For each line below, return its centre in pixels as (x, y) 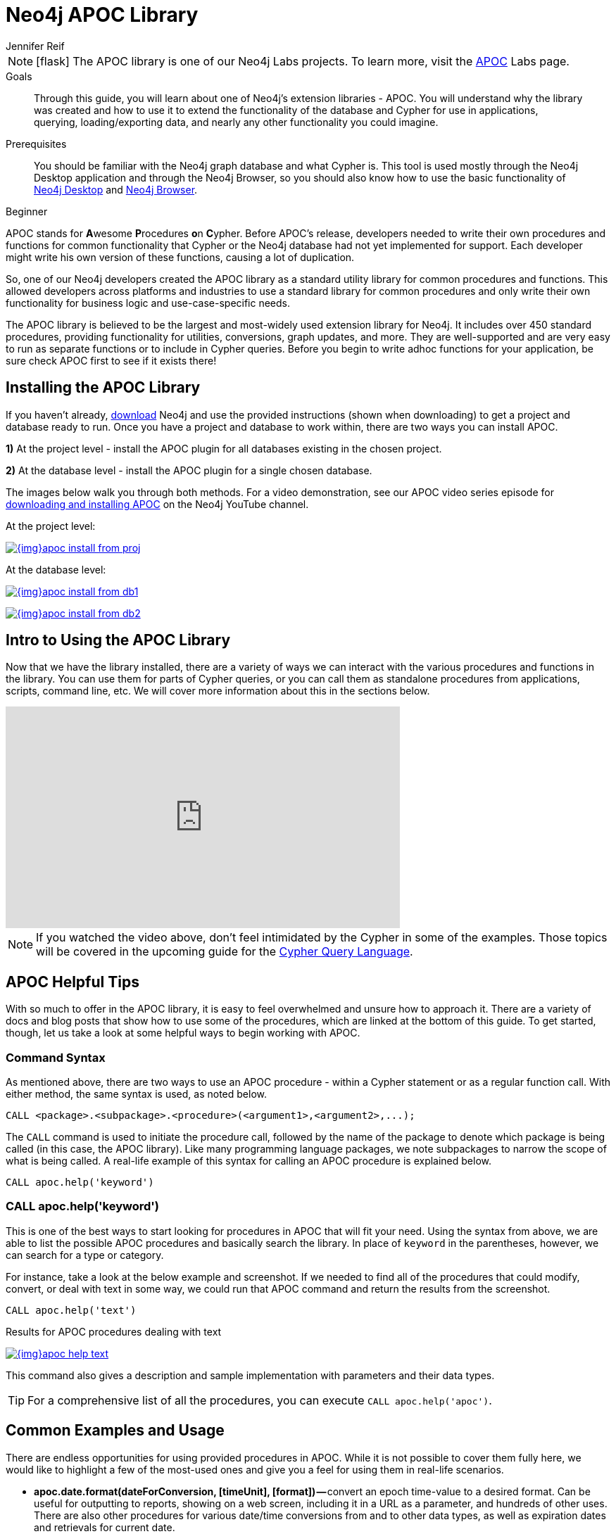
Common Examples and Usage (115, 1431)
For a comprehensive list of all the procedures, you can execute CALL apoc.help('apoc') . (260, 1400)
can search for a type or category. (85, 1255)
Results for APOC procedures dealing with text (114, 1331)
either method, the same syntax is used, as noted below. (136, 1094)
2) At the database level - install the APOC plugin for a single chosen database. (189, 470)
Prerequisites (36, 144)
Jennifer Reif (35, 46)
